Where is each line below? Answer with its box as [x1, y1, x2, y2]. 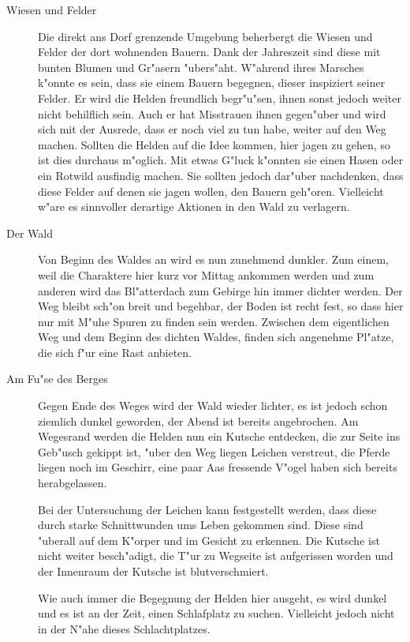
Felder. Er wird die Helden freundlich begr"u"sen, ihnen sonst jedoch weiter [38, 89, 401, 106]
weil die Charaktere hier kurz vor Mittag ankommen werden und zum [38, 266, 375, 283]
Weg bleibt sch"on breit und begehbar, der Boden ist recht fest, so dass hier [38, 298, 404, 314]
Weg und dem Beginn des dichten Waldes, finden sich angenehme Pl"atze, [38, 329, 394, 345]
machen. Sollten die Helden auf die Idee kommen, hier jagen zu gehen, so [38, 136, 390, 152]
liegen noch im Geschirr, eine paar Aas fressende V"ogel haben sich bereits [38, 459, 397, 475]
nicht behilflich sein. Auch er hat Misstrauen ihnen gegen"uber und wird [38, 105, 386, 122]
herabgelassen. [38, 475, 107, 491]
